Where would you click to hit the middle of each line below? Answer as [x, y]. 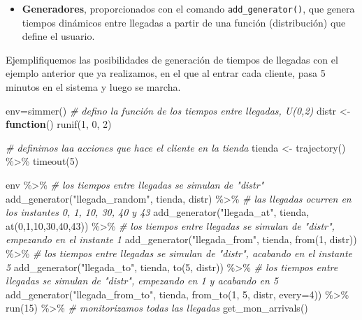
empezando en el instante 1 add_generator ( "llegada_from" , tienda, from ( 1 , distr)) [181, 239]
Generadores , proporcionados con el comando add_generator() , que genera [188, 8]
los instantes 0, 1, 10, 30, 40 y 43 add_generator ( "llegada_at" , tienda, [158, 212]
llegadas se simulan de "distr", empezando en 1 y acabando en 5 [142, 281]
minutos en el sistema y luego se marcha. [93, 87]
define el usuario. [58, 36]
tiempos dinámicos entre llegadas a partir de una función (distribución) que [184, 22]
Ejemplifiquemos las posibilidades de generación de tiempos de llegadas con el [172, 59]
